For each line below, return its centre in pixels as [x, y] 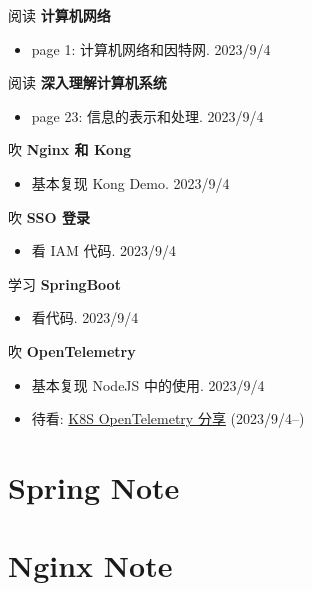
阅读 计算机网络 [59, 15]
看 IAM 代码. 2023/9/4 [104, 250]
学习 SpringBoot [64, 283]
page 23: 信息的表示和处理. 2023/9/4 [147, 115]
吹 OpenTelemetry [72, 350]
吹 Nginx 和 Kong [70, 149]
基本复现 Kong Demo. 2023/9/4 [130, 182]
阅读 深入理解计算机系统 [87, 82]
